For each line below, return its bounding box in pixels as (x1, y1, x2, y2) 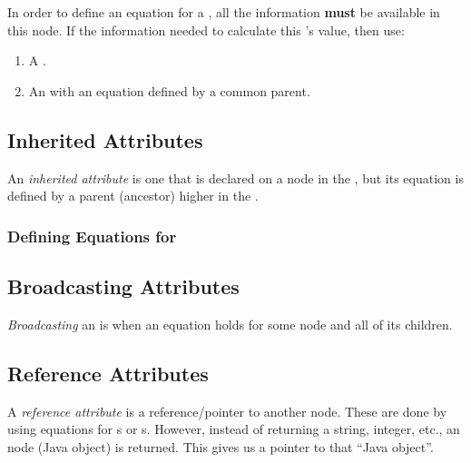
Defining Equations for (7, 224, 177, 247)
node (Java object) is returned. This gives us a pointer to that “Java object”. (7, 437, 434, 456)
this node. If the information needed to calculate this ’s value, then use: (7, 20, 405, 39)
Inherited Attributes (7, 125, 203, 153)
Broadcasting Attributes (7, 272, 240, 300)
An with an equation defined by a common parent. (28, 81, 310, 100)
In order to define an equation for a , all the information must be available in (7, 3, 440, 21)
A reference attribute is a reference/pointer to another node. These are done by (7, 401, 447, 420)
